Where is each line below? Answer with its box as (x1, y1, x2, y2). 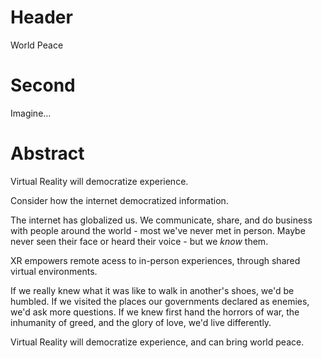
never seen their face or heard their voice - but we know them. (10, 235, 269, 247)
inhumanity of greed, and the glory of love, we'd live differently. (10, 316, 272, 328)
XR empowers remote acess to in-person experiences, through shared (10, 254, 301, 266)
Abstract (10, 142, 85, 165)
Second (10, 74, 76, 97)
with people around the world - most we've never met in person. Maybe (10, 224, 306, 236)
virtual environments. (10, 265, 98, 277)
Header (10, 6, 73, 29)
